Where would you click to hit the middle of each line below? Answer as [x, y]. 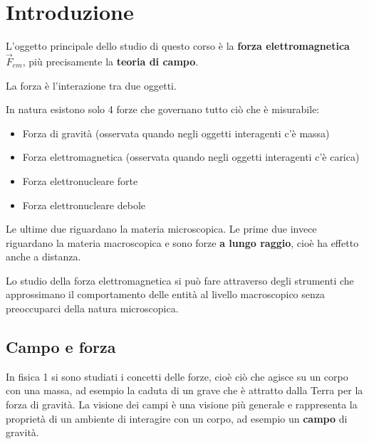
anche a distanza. [43, 257]
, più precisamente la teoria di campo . [110, 61]
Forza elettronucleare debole [84, 205]
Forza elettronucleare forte [80, 180]
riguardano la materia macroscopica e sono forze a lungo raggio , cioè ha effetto [182, 242]
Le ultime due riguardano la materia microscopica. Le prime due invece [161, 229]
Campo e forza [61, 347]
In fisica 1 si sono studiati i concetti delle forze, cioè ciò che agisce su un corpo [177, 376]
